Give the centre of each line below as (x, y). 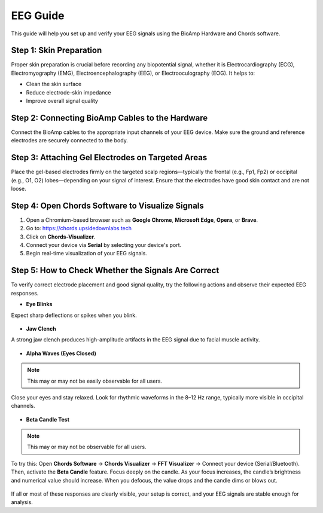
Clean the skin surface (54, 84)
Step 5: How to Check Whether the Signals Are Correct (115, 271)
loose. (19, 189)
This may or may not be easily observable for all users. (95, 381)
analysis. (22, 502)
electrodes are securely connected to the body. (69, 141)
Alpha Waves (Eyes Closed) (61, 353)
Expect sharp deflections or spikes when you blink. (74, 315)
